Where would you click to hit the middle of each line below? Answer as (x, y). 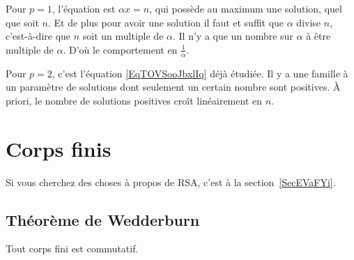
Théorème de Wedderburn (103, 219)
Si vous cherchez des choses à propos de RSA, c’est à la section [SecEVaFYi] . (171, 182)
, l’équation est (84, 8)
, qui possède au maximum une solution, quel (246, 8)
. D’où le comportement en (120, 49)
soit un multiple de (123, 36)
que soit (22, 22)
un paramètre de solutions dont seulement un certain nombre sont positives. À (173, 87)
